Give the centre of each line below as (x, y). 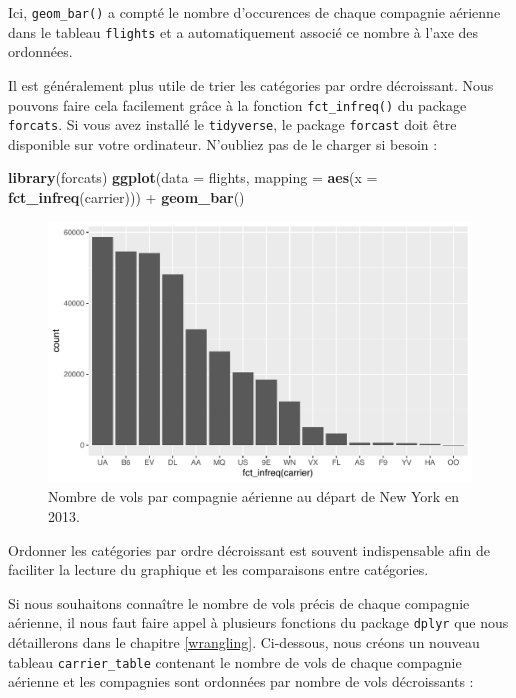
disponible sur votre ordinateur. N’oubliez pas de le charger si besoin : (223, 143)
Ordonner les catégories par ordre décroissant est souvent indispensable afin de (249, 549)
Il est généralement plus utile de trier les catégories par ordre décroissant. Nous (251, 84)
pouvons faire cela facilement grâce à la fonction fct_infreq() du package (237, 104)
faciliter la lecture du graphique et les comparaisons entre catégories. (218, 569)
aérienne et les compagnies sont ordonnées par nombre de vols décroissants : (241, 681)
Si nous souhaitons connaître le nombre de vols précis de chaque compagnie (239, 602)
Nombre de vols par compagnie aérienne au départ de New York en (253, 496)
